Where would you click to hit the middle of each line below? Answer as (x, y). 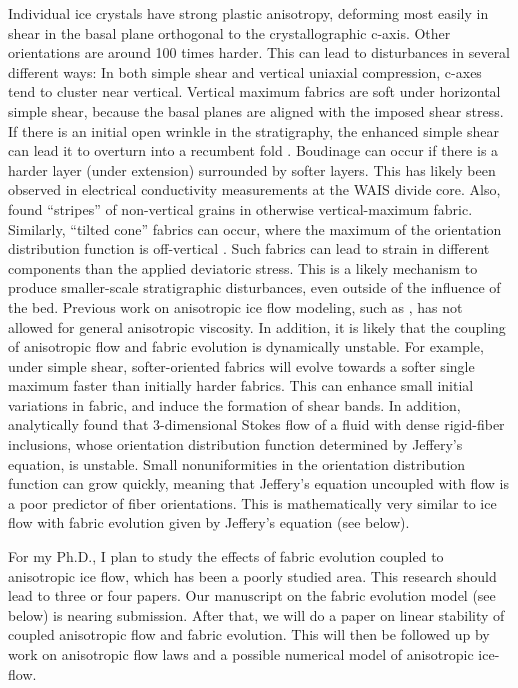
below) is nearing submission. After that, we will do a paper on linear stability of (256, 614)
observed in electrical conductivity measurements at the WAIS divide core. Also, (254, 189)
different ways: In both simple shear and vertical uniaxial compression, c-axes (245, 71)
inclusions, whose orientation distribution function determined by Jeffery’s (235, 444)
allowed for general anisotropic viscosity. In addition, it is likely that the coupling (257, 326)
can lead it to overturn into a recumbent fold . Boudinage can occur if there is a (253, 150)
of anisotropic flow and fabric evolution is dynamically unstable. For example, (246, 346)
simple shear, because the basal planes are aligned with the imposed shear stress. (256, 110)
